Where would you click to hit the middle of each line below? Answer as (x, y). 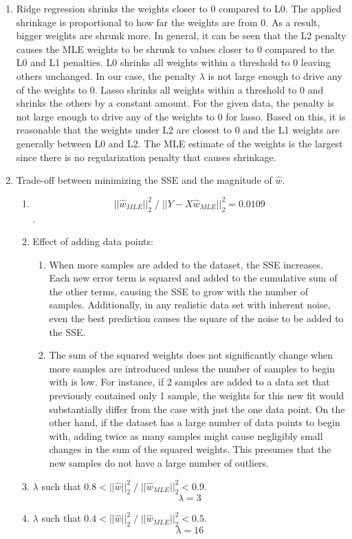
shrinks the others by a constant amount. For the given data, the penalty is (175, 103)
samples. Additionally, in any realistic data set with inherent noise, (190, 305)
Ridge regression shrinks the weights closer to (112, 8)
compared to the (299, 49)
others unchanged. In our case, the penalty (106, 75)
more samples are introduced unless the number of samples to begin (192, 368)
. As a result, (293, 22)
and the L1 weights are (291, 130)
